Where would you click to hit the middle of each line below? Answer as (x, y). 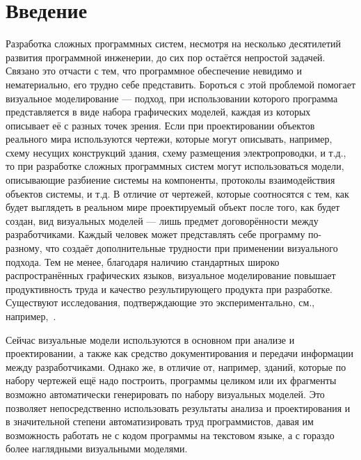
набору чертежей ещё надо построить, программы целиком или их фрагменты (171, 380)
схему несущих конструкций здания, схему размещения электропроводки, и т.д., (176, 152)
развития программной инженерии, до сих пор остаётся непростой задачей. (166, 57)
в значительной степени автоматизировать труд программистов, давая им (160, 421)
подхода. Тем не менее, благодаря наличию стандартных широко (143, 261)
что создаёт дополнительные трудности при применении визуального (192, 248)
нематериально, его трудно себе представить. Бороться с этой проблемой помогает (181, 84)
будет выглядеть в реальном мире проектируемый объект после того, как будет (173, 207)
